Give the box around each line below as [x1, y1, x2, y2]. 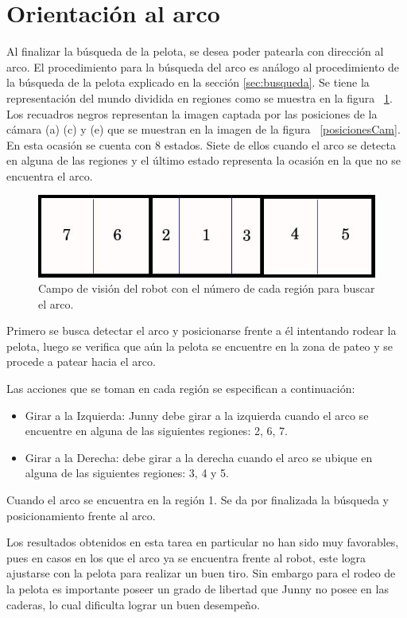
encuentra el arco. [6, 167, 93, 184]
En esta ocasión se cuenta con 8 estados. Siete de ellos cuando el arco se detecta [6, 136, 396, 153]
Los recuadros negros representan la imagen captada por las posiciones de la [6, 105, 378, 122]
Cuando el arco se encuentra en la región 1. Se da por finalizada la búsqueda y [6, 492, 389, 508]
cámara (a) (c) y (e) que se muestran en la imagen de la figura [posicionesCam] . [6, 121, 401, 138]
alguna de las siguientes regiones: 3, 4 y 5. [25, 464, 230, 481]
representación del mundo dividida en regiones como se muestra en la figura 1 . [6, 89, 393, 106]
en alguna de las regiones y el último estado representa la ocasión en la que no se [6, 152, 401, 169]
